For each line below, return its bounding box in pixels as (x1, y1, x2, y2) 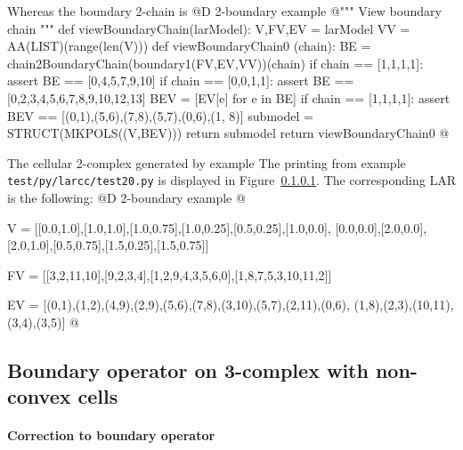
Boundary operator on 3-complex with (7, 356, 369, 383)
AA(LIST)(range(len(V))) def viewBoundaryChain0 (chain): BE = (7, 36, 371, 55)
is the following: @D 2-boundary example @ (7, 189, 246, 206)
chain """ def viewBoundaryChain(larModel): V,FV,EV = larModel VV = (7, 19, 410, 37)
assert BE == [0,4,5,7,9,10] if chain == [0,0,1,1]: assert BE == (7, 71, 354, 90)
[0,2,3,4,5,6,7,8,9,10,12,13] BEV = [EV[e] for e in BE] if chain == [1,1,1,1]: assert (7, 88, 451, 107)
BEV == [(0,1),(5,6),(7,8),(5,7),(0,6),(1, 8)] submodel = (7, 106, 313, 125)
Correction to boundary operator (7, 426, 215, 445)
